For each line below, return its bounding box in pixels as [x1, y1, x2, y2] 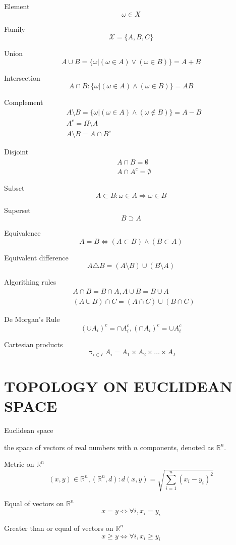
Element [4, 1, 30, 11]
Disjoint [4, 146, 29, 157]
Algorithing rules [4, 277, 56, 287]
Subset [4, 182, 25, 193]
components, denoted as [140, 442, 214, 452]
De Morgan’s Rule [4, 313, 60, 324]
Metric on [4, 459, 34, 469]
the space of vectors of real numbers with [4, 442, 131, 452]
